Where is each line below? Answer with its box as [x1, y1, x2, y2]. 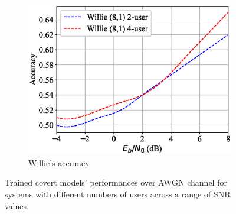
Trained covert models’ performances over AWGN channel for [5, 176, 227, 189]
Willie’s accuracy [28, 156, 90, 168]
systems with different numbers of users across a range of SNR [5, 188, 231, 200]
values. [5, 199, 29, 212]
